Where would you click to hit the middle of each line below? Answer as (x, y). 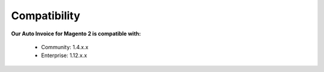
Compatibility (46, 16)
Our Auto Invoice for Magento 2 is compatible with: (76, 34)
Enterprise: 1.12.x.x (64, 55)
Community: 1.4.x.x (65, 47)
